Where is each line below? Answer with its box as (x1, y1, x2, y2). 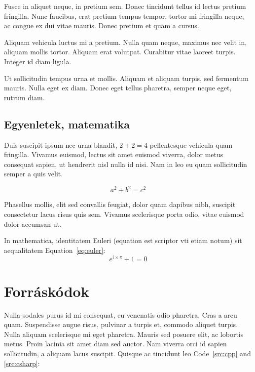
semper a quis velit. (4, 168, 63, 179)
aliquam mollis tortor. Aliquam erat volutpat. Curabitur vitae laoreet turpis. (4, 46, 236, 57)
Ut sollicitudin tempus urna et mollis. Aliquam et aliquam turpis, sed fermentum (4, 73, 249, 83)
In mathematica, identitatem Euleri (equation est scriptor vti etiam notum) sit (4, 235, 242, 246)
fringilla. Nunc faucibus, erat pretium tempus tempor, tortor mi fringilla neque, (4, 10, 244, 21)
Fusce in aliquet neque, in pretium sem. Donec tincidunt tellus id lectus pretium (4, 1, 246, 11)
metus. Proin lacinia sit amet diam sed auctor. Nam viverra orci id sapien (4, 338, 227, 349)
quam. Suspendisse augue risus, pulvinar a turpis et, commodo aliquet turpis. (4, 319, 238, 330)
